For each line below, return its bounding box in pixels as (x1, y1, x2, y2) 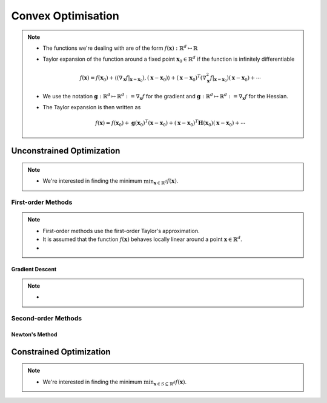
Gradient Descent (11, 265, 57, 273)
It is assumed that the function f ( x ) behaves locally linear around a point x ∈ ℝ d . (42, 235, 242, 243)
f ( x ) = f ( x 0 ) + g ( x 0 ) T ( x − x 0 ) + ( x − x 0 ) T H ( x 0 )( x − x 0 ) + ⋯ (94, 118, 246, 128)
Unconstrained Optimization (11, 146, 121, 156)
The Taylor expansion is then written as (42, 104, 141, 111)
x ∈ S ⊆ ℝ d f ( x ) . (153, 378, 187, 387)
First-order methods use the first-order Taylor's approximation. (42, 227, 200, 234)
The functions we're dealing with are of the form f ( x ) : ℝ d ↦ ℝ (42, 44, 198, 52)
